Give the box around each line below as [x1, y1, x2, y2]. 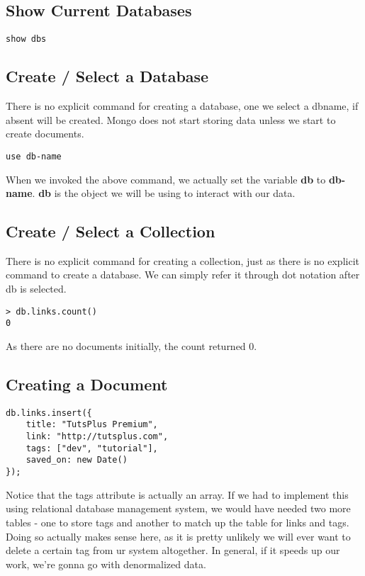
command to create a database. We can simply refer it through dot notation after [6, 267, 360, 282]
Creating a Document [6, 373, 168, 395]
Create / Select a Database [6, 65, 209, 87]
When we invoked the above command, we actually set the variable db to [6, 171, 326, 186]
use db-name [6, 151, 62, 162]
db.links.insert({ [6, 407, 92, 418]
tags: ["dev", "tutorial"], [26, 443, 158, 453]
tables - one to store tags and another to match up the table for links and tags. [6, 514, 349, 529]
